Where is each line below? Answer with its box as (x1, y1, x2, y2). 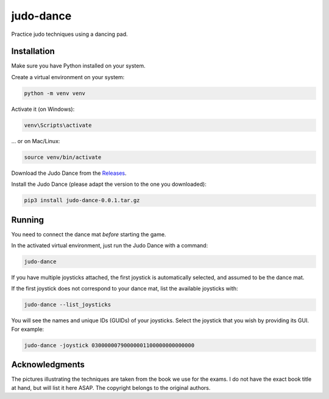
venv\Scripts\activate (24, 122, 92, 129)
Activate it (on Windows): (11, 105, 75, 113)
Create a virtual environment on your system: (11, 73, 125, 80)
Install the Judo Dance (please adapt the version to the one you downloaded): (11, 180, 207, 188)
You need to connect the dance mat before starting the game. (11, 230, 166, 238)
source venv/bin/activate (24, 154, 102, 161)
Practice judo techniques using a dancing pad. (11, 30, 128, 38)
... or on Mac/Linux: (11, 137, 60, 144)
